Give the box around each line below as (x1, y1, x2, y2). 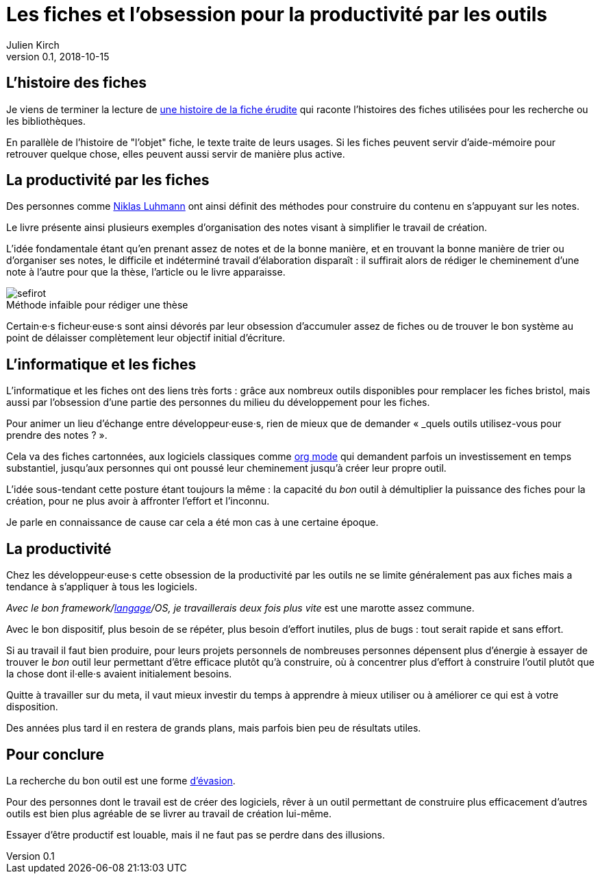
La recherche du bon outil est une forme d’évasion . (6, 774, 236, 786)
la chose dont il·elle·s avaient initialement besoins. (6, 668, 232, 680)
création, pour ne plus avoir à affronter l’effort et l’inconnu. (6, 495, 270, 507)
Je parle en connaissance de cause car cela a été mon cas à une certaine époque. (6, 516, 379, 529)
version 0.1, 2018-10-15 (6, 50, 110, 62)
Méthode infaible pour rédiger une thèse (6, 299, 188, 311)
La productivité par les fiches (6, 171, 210, 189)
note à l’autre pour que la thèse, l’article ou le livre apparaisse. (6, 266, 286, 278)
